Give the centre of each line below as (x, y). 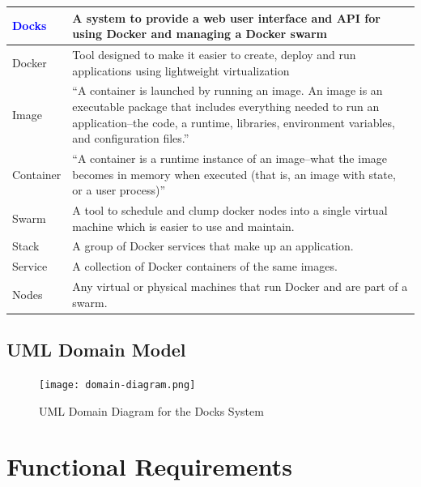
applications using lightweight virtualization (181, 70)
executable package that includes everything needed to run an (226, 106)
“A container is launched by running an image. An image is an (228, 90)
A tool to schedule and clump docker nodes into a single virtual (230, 210)
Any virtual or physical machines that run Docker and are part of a (240, 286)
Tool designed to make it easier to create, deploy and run (214, 54)
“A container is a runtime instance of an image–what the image (230, 158)
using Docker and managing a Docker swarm (200, 34)
